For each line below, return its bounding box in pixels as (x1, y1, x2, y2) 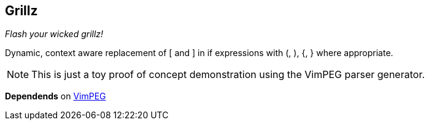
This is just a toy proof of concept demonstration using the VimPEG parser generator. (31, 68, 425, 81)
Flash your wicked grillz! (5, 29, 104, 40)
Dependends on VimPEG (5, 91, 106, 102)
